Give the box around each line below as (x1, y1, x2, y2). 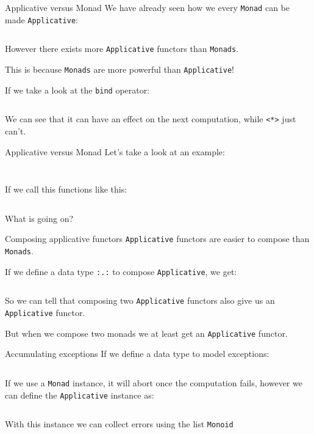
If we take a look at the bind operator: (5, 83, 150, 96)
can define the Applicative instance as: (5, 388, 154, 401)
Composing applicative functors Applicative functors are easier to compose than (5, 232, 310, 245)
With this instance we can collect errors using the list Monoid (5, 417, 234, 430)
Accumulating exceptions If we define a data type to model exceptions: (5, 347, 269, 360)
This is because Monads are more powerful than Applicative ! (5, 62, 234, 75)
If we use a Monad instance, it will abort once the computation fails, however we (5, 376, 302, 389)
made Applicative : (5, 13, 78, 26)
